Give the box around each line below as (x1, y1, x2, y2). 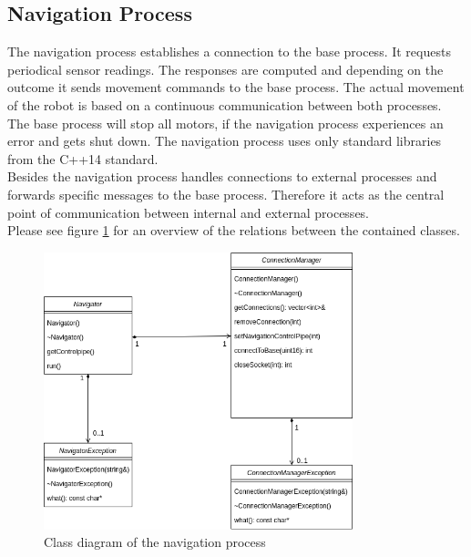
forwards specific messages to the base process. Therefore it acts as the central (7, 184, 445, 203)
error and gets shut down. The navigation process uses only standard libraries (7, 131, 442, 150)
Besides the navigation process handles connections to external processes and (7, 167, 437, 186)
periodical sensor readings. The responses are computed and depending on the (7, 59, 444, 78)
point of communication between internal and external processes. (7, 202, 370, 222)
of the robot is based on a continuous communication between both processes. (7, 95, 442, 114)
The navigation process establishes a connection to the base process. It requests (7, 42, 451, 61)
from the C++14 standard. (7, 149, 159, 168)
